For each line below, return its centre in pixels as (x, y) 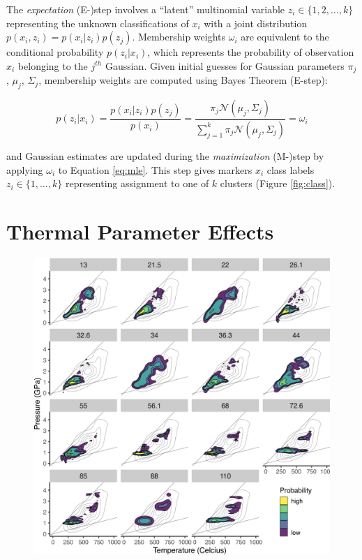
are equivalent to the (285, 37)
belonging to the (53, 65)
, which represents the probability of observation (251, 52)
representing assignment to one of (137, 183)
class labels (291, 169)
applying (25, 169)
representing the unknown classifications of (98, 23)
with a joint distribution (256, 23)
